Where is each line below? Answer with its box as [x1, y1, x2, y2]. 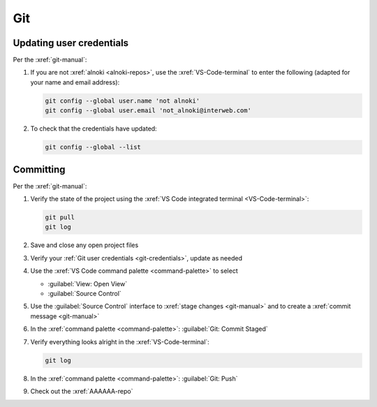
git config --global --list [45, 143, 141, 151]
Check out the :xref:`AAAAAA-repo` [30, 387, 133, 395]
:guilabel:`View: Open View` [47, 279, 128, 288]
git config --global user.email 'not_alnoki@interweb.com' [45, 107, 251, 114]
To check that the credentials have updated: [30, 124, 157, 133]
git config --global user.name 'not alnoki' [45, 96, 200, 105]
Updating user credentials [13, 37, 129, 49]
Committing [13, 163, 66, 175]
